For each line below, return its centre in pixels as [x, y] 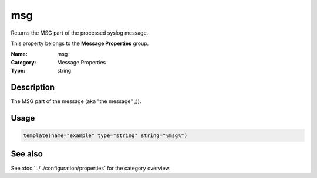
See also [27, 154]
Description [33, 87]
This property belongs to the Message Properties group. [80, 43]
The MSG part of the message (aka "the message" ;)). [76, 101]
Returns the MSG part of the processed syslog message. [80, 33]
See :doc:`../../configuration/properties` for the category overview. [91, 168]
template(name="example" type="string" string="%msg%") [105, 136]
